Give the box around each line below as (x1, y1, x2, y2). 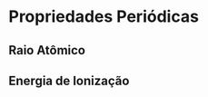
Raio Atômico (8, 43, 85, 58)
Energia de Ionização (8, 73, 130, 88)
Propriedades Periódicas (8, 6, 199, 27)
